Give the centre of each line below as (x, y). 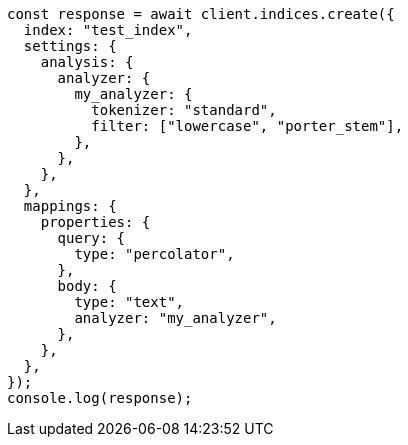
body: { (87, 286)
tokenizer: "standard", (184, 110)
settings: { (70, 46)
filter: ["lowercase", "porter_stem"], (247, 126)
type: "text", (129, 302)
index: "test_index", (108, 30)
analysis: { (87, 62)
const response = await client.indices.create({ (201, 14)
